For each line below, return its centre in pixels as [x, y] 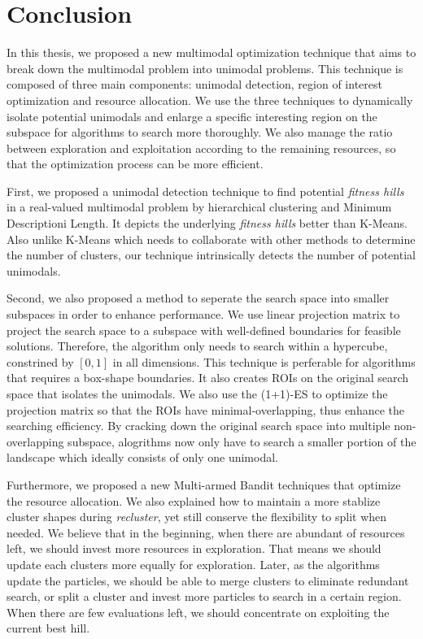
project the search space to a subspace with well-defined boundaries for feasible [204, 330]
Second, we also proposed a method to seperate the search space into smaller [198, 298]
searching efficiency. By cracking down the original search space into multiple [198, 426]
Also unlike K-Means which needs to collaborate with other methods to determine [211, 239]
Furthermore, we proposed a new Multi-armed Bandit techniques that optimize [204, 484]
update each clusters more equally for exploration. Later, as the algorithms [193, 564]
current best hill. [48, 628]
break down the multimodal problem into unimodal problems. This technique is [205, 68]
